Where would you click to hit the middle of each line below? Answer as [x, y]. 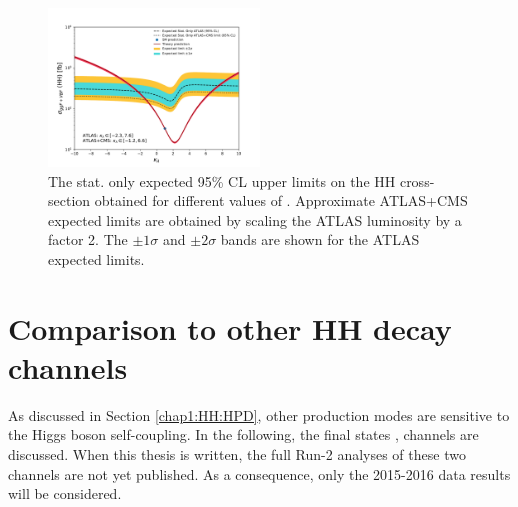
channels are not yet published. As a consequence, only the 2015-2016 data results [259, 473]
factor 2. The [88, 239]
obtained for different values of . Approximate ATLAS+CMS [281, 200]
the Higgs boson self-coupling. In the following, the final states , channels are [243, 434]
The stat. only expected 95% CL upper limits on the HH [222, 180]
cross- [417, 180]
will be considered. [65, 493]
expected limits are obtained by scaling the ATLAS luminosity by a [255, 219]
